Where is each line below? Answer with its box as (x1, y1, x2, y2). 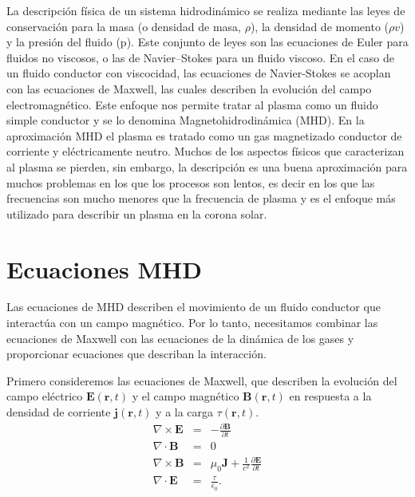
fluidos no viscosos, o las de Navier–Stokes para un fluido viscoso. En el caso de (6, 49, 394, 65)
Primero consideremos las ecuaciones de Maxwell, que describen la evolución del (6, 372, 397, 389)
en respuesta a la (289, 388, 372, 404)
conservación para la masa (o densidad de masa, (6, 18, 241, 34)
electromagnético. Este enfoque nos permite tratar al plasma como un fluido (6, 96, 378, 112)
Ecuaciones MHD (6, 252, 202, 285)
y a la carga (156, 404, 214, 420)
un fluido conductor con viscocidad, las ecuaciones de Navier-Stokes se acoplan (6, 65, 391, 81)
